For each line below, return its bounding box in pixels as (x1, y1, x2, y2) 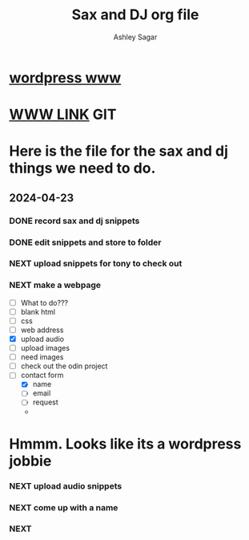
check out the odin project (20, 361, 108, 371)
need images (20, 352, 64, 362)
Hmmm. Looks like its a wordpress (9, 435, 242, 453)
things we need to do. (9, 159, 156, 177)
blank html (20, 307, 56, 316)
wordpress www (9, 68, 122, 87)
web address (20, 325, 64, 335)
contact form (20, 371, 64, 380)
